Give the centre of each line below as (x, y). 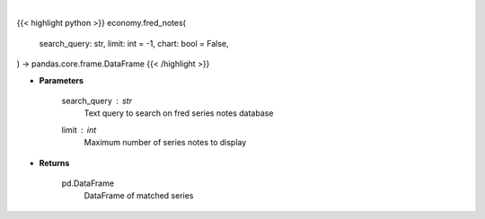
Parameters (62, 80)
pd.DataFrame (88, 183)
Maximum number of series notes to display (165, 143)
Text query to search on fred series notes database (179, 113)
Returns (54, 162)
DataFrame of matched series (139, 196)
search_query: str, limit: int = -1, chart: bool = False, (134, 43)
